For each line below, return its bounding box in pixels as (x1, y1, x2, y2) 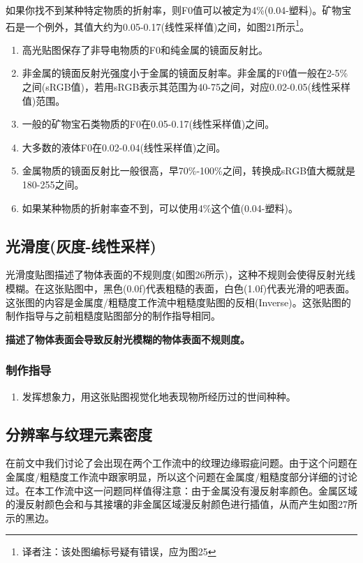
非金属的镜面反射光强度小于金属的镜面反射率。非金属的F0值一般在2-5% (22, 66, 348, 80)
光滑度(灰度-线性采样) (6, 234, 156, 256)
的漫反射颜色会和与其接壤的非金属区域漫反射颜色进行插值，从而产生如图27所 (6, 497, 357, 511)
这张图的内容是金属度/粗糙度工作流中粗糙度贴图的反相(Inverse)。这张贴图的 (6, 294, 351, 309)
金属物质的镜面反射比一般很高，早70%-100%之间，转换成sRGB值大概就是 (22, 163, 356, 178)
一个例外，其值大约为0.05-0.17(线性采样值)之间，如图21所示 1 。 (24, 17, 310, 33)
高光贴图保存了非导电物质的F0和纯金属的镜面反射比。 (22, 42, 268, 57)
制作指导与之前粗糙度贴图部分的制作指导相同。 (6, 308, 221, 323)
